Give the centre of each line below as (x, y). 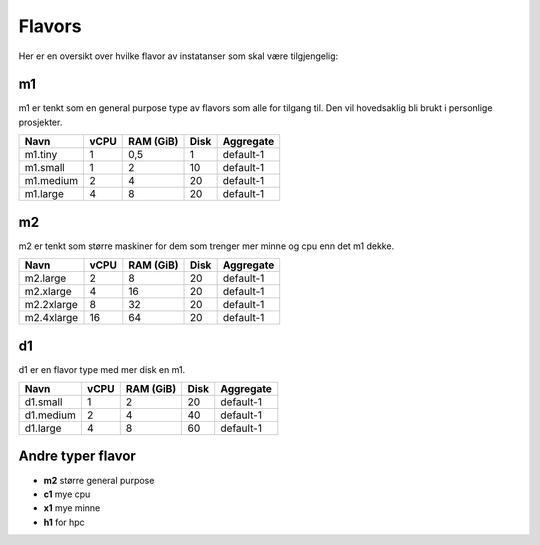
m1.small (44, 168)
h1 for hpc (64, 522)
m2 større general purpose (99, 480)
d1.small (43, 402)
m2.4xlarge (51, 318)
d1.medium (50, 415)
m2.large (45, 278)
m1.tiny (41, 155)
